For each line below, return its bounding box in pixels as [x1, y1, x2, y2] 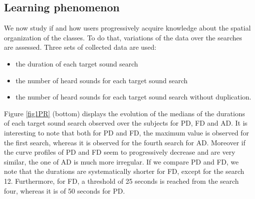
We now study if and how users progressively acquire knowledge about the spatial [4, 23, 251, 33]
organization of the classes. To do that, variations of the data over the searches [4, 32, 242, 42]
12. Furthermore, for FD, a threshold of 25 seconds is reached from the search [4, 175, 239, 186]
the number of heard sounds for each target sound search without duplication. [15, 92, 252, 102]
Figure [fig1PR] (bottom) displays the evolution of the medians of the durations [4, 108, 245, 118]
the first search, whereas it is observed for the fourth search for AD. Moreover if [4, 137, 246, 147]
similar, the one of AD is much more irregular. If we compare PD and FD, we [4, 156, 239, 166]
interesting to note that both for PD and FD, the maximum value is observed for [4, 127, 249, 137]
